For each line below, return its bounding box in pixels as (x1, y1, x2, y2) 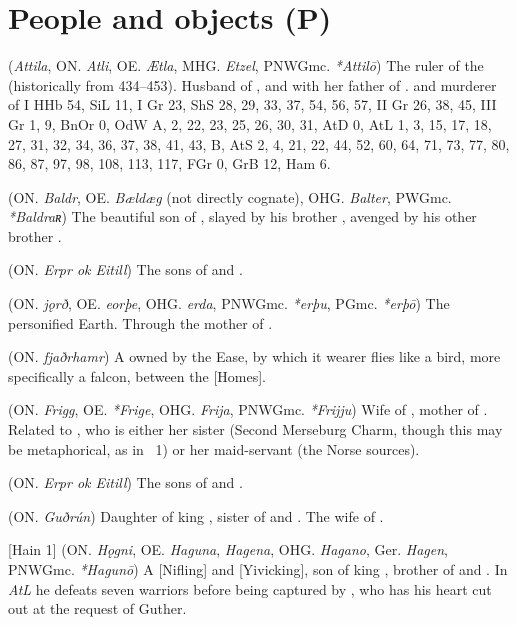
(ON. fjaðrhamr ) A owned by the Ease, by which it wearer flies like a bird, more (8, 346, 501, 367)
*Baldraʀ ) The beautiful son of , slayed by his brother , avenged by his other (8, 206, 477, 227)
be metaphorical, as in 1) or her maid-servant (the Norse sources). (8, 438, 420, 459)
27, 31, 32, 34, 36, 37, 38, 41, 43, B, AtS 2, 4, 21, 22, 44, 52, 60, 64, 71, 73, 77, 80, (8, 133, 510, 154)
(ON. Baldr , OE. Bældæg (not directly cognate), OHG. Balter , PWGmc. (8, 186, 452, 207)
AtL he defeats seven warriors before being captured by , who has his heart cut (8, 578, 492, 599)
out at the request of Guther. (8, 598, 187, 619)
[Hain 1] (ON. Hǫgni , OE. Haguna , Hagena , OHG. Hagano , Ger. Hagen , (8, 539, 448, 560)
